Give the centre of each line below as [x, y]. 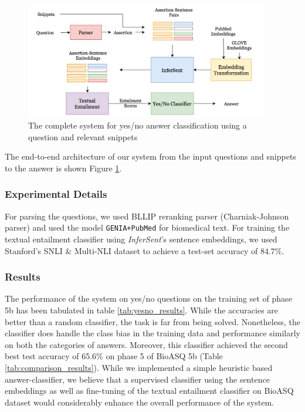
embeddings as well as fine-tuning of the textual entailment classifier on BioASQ [149, 391]
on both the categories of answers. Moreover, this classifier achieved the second [146, 344]
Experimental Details [56, 194]
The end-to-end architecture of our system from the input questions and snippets [150, 156]
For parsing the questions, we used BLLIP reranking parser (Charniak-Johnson [147, 216]
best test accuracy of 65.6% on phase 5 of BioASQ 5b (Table [114, 356]
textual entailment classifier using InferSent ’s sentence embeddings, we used [141, 239]
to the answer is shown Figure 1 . [63, 168]
